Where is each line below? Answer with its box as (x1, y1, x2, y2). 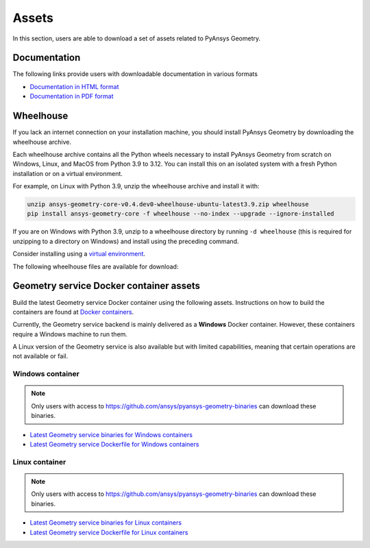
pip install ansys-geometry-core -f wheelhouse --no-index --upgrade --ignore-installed (27, 210, 335, 218)
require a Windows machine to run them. (12, 329, 128, 338)
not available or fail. (12, 352, 69, 360)
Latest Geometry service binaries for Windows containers (29, 430, 193, 438)
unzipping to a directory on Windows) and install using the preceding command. (12, 237, 239, 245)
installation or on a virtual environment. (12, 169, 123, 177)
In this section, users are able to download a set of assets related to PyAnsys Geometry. (12, 34, 261, 42)
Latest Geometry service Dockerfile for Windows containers (29, 440, 199, 448)
